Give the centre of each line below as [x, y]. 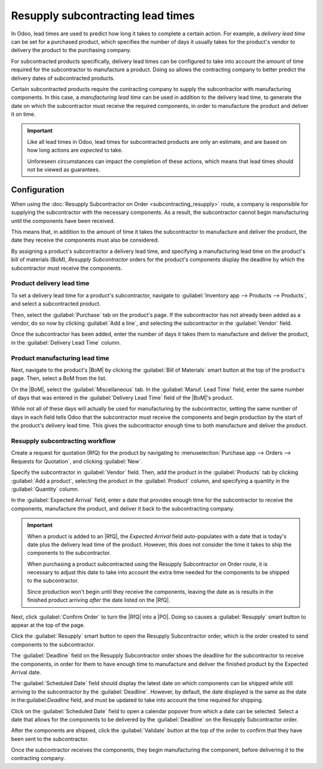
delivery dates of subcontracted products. [63, 78]
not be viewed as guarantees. [64, 170]
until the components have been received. [63, 221]
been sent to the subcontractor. [50, 739]
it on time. [23, 114]
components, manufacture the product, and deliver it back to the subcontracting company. [123, 508]
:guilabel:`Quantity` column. [45, 489]
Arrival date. [26, 672]
